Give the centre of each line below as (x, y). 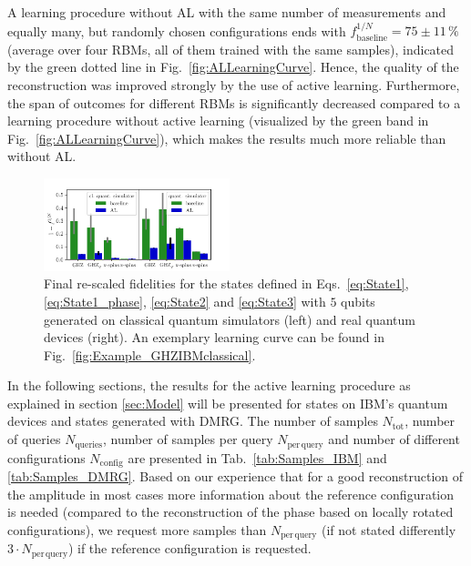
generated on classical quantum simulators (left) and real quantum (230, 319)
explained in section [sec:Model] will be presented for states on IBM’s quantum (228, 403)
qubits (358, 301)
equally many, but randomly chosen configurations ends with (177, 30)
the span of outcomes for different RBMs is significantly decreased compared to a (234, 102)
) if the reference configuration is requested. (189, 548)
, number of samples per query (188, 439)
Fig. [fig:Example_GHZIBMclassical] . (150, 354)
